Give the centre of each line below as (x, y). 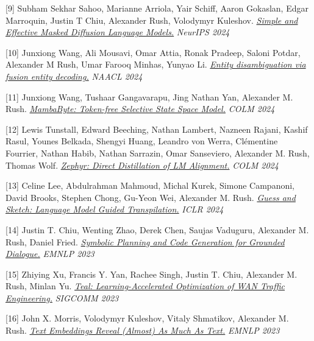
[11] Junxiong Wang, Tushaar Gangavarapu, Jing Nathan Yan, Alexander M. (149, 97)
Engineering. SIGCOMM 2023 (62, 297)
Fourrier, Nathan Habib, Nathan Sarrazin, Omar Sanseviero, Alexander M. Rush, (158, 153)
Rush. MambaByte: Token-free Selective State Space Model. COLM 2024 (140, 109)
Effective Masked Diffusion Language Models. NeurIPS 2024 (118, 32)
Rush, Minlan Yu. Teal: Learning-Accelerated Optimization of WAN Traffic (145, 286)
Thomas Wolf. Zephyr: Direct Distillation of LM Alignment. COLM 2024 (142, 165)
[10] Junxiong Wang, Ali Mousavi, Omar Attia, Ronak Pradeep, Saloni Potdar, (153, 52)
